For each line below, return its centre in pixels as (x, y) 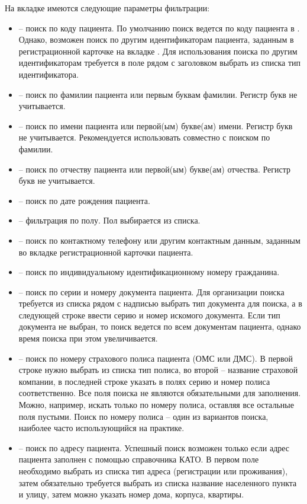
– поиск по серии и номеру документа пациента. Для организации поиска (151, 291)
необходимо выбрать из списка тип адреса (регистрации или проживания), (153, 471)
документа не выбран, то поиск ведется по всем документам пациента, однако (160, 326)
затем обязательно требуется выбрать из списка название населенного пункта (158, 482)
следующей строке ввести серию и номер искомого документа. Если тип (149, 315)
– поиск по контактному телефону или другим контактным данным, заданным (159, 240)
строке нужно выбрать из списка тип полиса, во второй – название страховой (158, 370)
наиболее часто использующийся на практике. (101, 428)
